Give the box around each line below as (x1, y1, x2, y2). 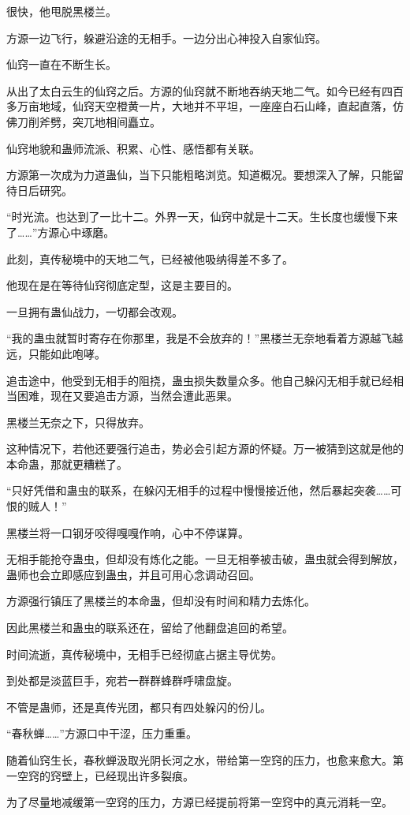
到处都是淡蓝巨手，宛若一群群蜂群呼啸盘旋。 (6, 672, 238, 689)
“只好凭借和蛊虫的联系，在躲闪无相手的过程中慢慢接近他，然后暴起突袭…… (6, 482, 391, 499)
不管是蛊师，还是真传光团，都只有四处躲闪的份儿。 (6, 698, 271, 715)
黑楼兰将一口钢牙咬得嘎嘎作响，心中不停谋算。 (6, 524, 249, 540)
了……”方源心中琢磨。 (6, 223, 115, 240)
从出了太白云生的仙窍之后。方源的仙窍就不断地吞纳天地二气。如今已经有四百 (6, 82, 404, 99)
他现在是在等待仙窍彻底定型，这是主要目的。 (6, 277, 238, 293)
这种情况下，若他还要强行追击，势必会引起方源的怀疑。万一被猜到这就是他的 (6, 440, 404, 457)
